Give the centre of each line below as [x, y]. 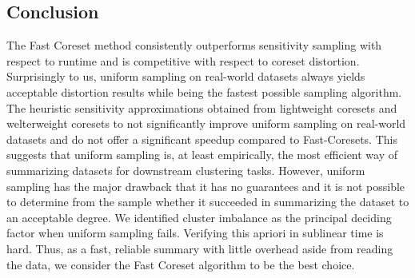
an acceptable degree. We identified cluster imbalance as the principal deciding [199, 217]
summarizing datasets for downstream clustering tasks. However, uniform [186, 170]
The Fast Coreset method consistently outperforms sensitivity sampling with [194, 45]
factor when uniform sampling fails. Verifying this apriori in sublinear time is [195, 233]
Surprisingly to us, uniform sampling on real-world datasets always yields [186, 76]
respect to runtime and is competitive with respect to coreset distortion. [183, 60]
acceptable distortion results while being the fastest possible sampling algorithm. [204, 91]
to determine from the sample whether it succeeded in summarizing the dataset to [208, 202]
